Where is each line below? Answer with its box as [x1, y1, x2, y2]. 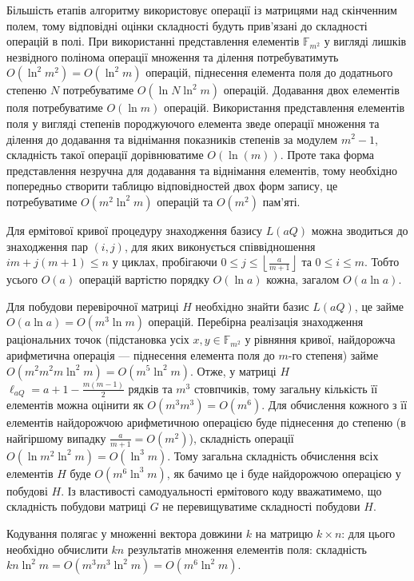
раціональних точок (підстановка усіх [6, 331, 189, 348]
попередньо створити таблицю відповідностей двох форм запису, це [6, 177, 338, 194]
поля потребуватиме [6, 99, 103, 116]
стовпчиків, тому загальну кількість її [193, 380, 378, 396]
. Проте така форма [280, 146, 374, 163]
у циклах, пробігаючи [112, 253, 217, 270]
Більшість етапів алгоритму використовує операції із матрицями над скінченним [6, 2, 397, 18]
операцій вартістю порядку [78, 271, 209, 288]
